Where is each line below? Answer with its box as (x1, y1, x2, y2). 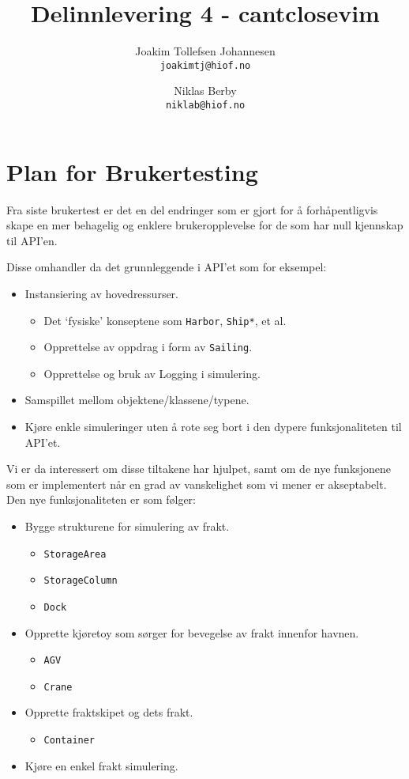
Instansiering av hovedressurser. (24, 285, 179, 301)
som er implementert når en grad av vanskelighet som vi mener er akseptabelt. (6, 475, 387, 492)
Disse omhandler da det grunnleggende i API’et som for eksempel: (6, 259, 327, 275)
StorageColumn (43, 575, 118, 587)
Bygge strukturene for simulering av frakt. (24, 518, 230, 534)
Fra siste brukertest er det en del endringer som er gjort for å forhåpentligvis (6, 201, 378, 217)
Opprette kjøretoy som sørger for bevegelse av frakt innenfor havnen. (24, 624, 359, 641)
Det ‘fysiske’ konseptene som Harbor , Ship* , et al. (43, 312, 287, 328)
